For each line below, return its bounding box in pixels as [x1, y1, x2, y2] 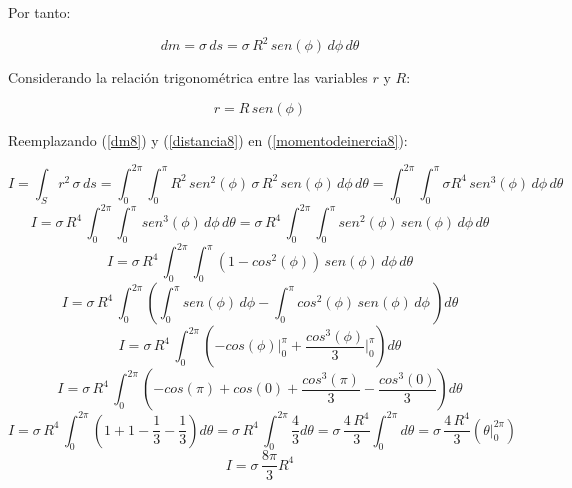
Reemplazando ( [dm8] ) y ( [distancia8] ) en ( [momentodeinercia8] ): [8, 129, 408, 150]
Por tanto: [8, 2, 71, 22]
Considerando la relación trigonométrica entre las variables [8, 67, 368, 88]
